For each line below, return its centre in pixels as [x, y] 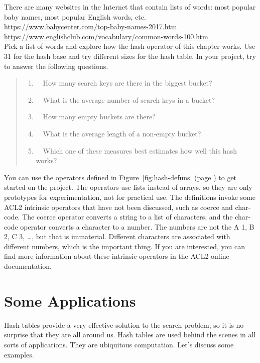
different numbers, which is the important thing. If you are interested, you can [124, 246]
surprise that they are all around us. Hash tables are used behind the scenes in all [130, 335]
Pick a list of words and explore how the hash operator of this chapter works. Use [130, 46]
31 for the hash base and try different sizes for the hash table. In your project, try [130, 56]
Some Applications [70, 300]
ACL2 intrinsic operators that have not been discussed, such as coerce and [118, 207]
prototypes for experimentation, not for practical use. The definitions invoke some [130, 197]
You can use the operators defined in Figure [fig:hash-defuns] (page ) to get [120, 177]
